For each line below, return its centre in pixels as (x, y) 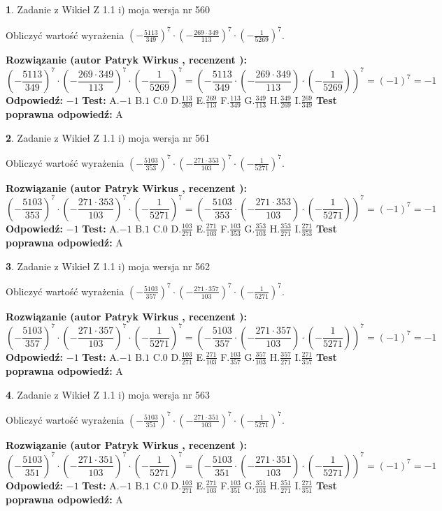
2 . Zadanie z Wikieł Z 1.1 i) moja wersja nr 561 (108, 137)
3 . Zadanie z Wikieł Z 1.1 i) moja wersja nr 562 (108, 266)
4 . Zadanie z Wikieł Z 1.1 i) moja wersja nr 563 (108, 394)
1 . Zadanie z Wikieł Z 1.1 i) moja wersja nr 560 (108, 9)
